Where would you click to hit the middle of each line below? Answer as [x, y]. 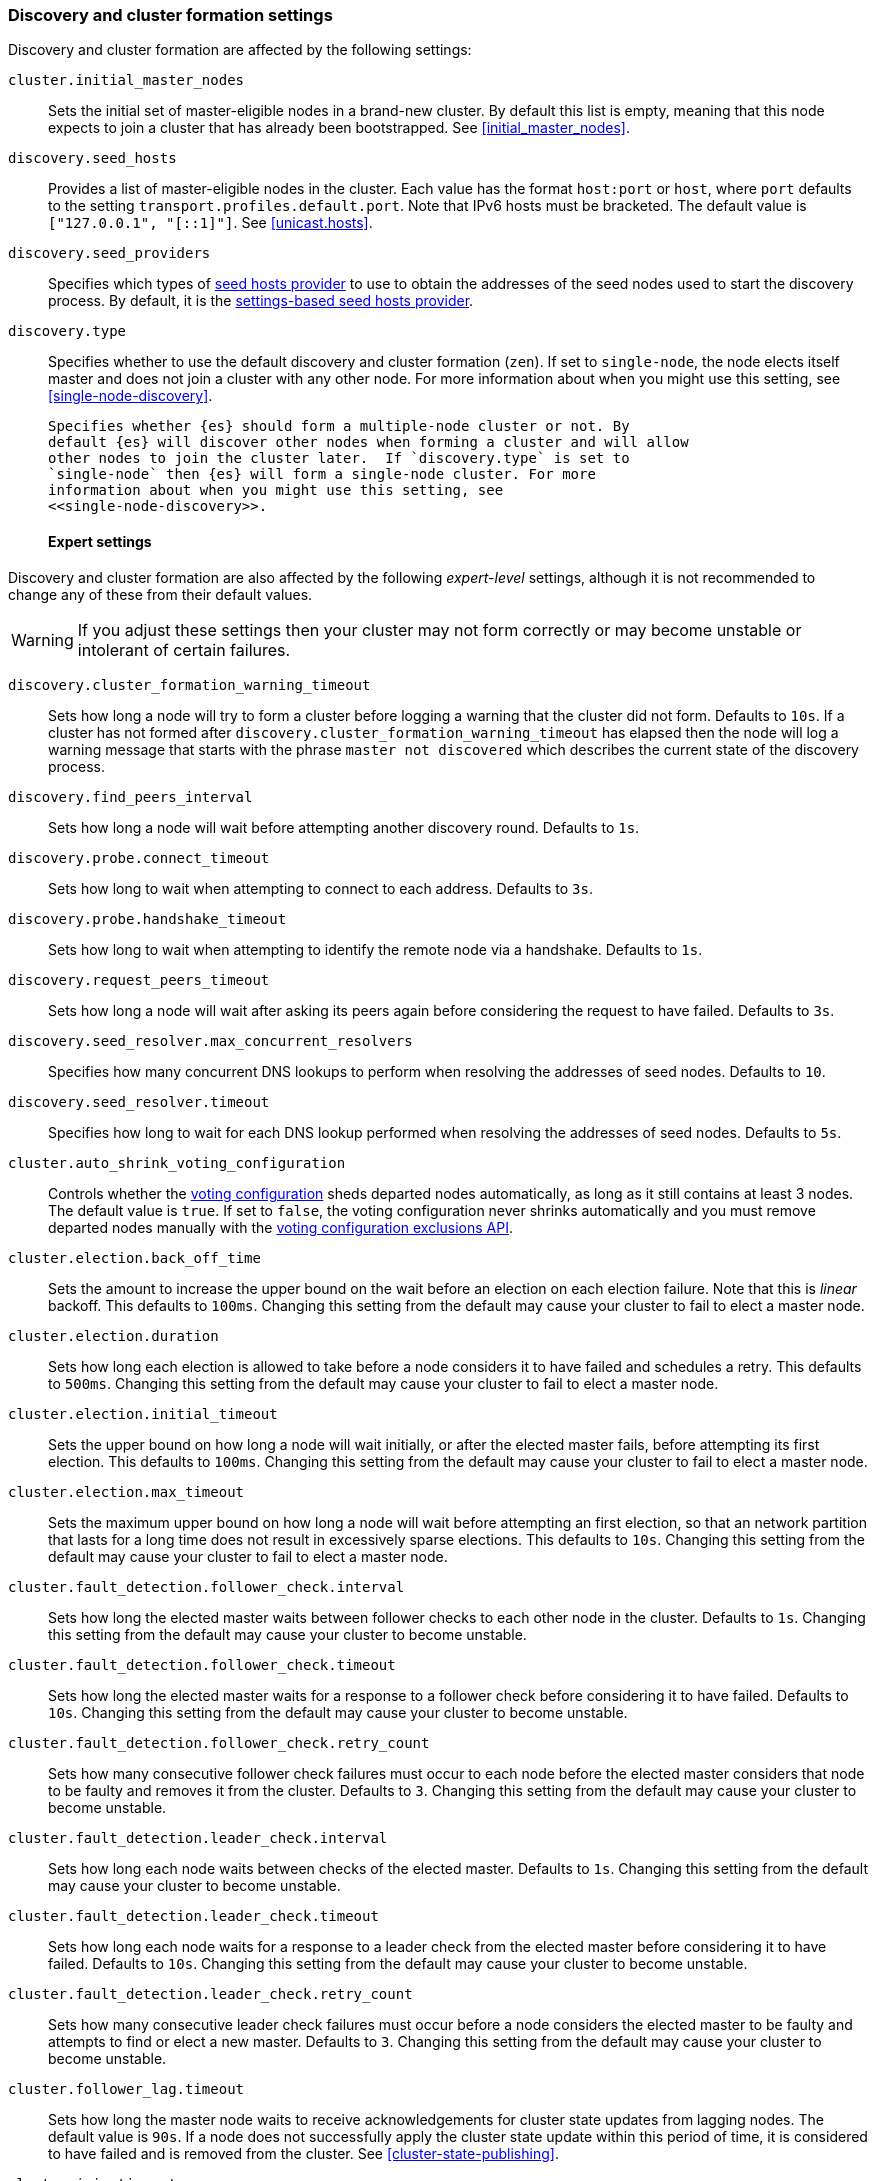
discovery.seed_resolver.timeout [139, 1101]
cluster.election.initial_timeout [143, 1413]
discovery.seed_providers [109, 253]
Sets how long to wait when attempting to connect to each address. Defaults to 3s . [320, 888]
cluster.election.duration [113, 1335]
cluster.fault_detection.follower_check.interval [206, 1586]
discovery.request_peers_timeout [139, 979]
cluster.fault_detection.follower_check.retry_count [219, 1742]
